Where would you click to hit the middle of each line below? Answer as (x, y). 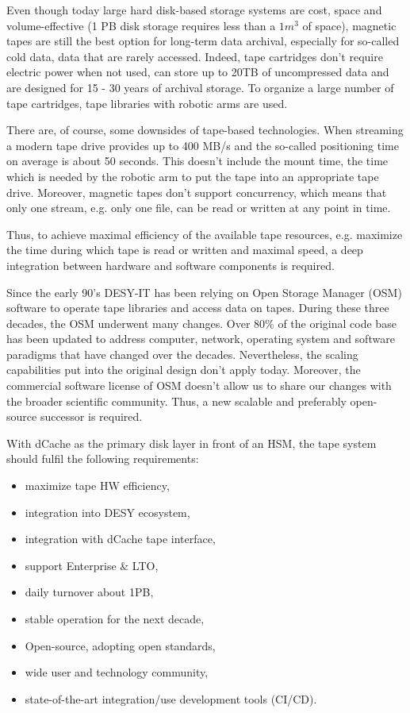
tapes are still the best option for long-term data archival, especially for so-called (203, 41)
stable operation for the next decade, (115, 619)
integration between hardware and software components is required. (171, 265)
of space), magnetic (349, 25)
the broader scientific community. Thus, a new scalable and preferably (176, 401)
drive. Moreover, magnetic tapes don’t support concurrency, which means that (197, 192)
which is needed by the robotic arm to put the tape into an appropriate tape (193, 176)
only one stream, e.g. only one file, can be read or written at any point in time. (199, 208)
